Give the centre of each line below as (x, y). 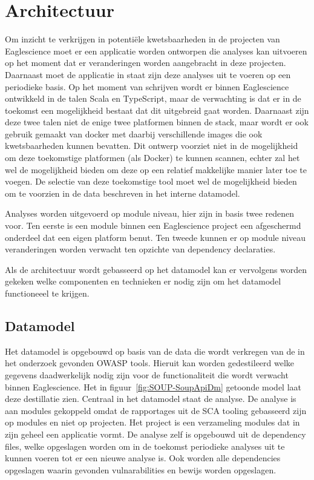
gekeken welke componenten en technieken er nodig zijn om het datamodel (143, 281)
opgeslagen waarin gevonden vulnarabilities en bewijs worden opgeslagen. (141, 469)
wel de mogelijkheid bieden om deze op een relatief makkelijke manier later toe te (156, 169)
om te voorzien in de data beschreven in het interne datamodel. (123, 193)
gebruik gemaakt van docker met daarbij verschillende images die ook (134, 133)
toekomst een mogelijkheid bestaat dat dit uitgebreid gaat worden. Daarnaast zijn (157, 110)
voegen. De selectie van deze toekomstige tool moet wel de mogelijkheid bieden (151, 181)
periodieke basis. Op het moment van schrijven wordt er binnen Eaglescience (147, 86)
